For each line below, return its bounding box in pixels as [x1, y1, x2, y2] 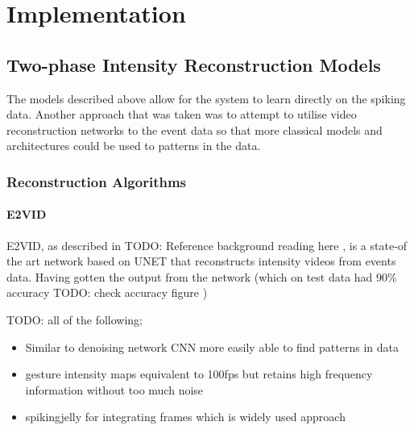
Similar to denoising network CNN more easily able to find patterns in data [25, 338, 399, 355]
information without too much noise [25, 381, 204, 398]
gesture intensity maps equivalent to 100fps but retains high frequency [25, 365, 373, 382]
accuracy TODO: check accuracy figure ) [6, 284, 208, 301]
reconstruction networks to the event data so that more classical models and [6, 121, 383, 138]
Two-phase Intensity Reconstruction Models [6, 52, 381, 77]
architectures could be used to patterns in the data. [6, 137, 261, 154]
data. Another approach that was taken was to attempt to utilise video [6, 106, 357, 123]
